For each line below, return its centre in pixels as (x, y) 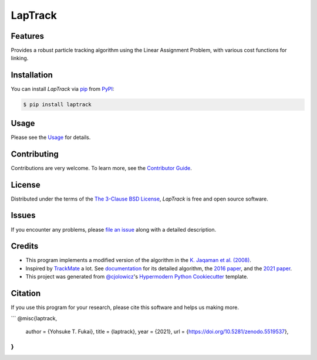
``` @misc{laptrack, (34, 318)
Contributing (35, 154)
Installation (32, 75)
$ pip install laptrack (58, 105)
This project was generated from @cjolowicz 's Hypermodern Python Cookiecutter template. (137, 277)
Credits (25, 246)
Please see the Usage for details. (51, 137)
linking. (20, 58)
